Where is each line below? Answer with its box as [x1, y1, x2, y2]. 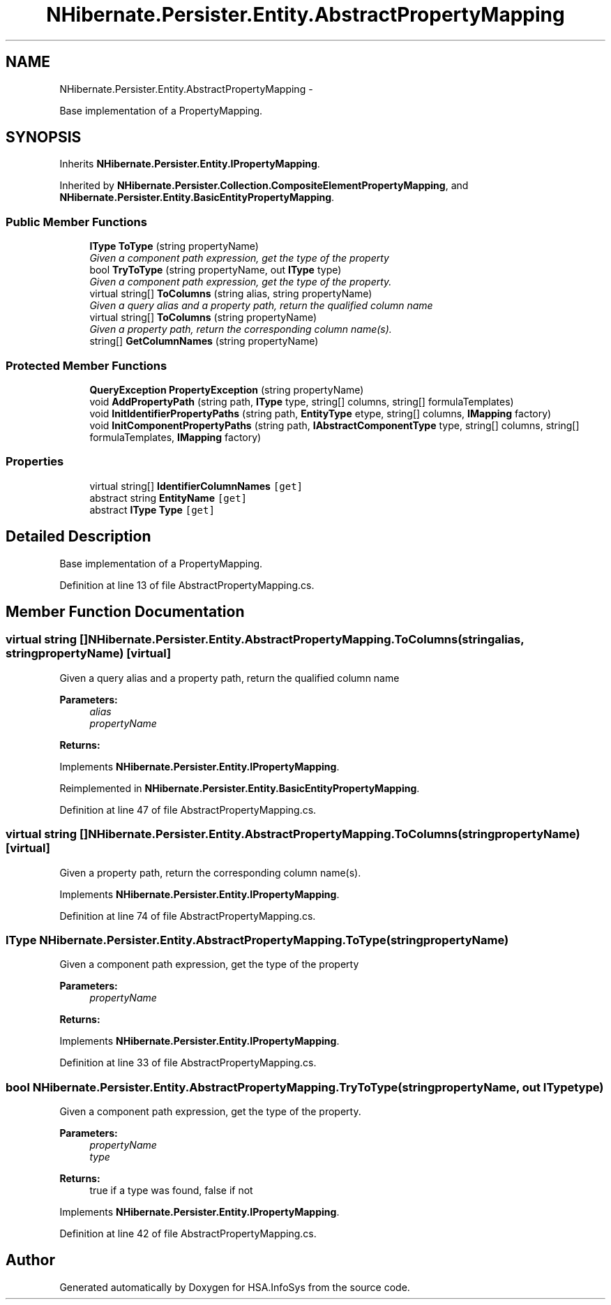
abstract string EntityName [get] [89, 491, 248, 504]
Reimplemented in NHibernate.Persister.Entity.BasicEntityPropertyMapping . [59, 782, 420, 794]
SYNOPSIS [6, 128, 82, 147]
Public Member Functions [6, 214, 147, 229]
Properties [6, 454, 64, 469]
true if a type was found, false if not [89, 1184, 253, 1196]
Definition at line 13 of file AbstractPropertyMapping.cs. [59, 579, 315, 591]
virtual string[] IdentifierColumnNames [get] [89, 479, 303, 492]
